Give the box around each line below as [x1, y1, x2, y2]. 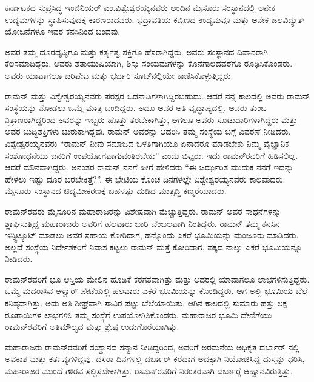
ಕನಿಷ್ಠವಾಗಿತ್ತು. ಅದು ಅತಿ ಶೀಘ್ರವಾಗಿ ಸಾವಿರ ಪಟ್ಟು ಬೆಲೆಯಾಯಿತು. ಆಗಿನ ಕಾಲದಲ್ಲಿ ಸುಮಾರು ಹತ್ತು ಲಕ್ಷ [5, 297, 288, 309]
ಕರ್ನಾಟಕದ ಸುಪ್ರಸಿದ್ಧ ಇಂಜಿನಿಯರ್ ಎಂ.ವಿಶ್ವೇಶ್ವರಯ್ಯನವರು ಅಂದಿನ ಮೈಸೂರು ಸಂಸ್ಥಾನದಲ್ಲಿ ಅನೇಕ [5, 1, 275, 13]
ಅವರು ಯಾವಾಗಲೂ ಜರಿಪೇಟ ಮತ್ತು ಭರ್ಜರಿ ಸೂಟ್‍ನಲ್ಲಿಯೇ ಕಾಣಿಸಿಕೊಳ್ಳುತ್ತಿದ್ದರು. [5, 69, 233, 81]
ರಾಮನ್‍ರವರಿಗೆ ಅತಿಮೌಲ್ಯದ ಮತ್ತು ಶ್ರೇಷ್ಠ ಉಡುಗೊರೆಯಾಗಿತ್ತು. [5, 320, 179, 333]
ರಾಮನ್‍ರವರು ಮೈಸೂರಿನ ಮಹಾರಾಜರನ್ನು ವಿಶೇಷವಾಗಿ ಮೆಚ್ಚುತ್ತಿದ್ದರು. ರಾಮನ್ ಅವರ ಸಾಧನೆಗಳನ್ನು [5, 204, 281, 217]
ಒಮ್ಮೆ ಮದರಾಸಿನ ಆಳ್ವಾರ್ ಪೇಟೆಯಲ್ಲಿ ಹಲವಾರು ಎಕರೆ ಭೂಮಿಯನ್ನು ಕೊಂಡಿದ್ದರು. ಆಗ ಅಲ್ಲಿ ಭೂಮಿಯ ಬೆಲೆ [5, 284, 308, 297]
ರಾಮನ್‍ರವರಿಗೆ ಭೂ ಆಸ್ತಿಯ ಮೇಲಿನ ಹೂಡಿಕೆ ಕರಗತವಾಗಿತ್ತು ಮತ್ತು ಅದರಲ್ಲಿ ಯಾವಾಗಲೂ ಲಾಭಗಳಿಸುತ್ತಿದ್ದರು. [5, 272, 310, 285]
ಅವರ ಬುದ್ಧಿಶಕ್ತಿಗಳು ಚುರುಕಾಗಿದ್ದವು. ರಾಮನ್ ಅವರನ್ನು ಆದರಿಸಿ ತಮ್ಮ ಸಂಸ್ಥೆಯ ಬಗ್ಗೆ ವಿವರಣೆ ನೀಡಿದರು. [5, 125, 291, 138]
